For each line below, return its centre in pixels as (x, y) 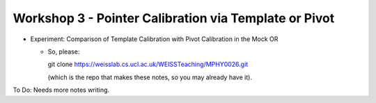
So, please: (64, 51)
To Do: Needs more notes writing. (61, 90)
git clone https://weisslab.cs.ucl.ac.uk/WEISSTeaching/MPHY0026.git (148, 64)
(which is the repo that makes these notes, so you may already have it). (150, 77)
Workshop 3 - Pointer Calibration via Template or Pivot (174, 18)
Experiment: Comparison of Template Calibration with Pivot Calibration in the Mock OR (154, 39)
